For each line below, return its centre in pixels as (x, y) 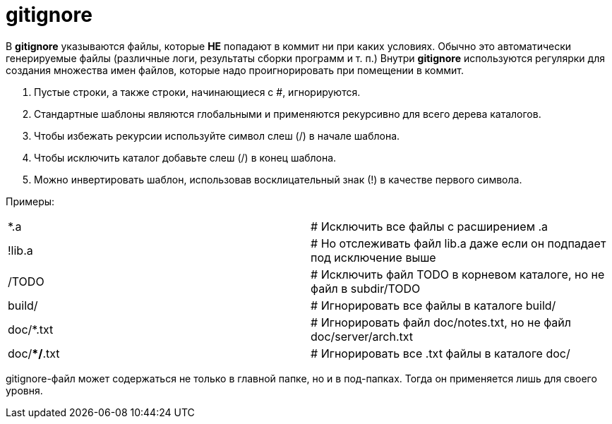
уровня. (24, 390)
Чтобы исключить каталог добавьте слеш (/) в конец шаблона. (185, 157)
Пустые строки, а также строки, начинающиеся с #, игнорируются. (197, 92)
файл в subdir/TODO (366, 288)
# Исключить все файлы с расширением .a (430, 226)
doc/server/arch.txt (362, 336)
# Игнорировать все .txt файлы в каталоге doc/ (440, 353)
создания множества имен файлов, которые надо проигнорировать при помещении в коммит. (235, 70)
